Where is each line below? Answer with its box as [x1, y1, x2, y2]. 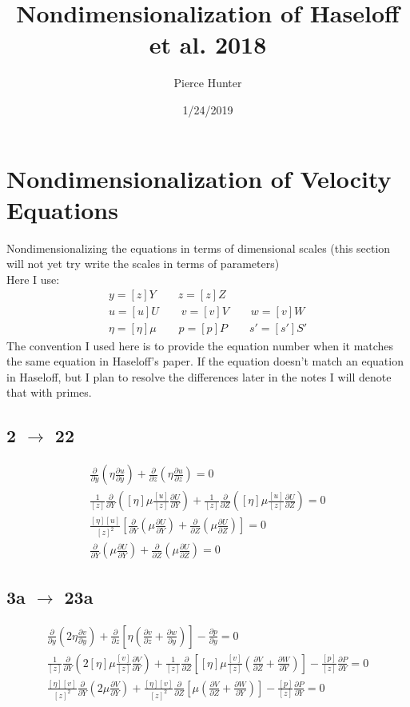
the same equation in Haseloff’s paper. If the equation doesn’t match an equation [6, 353, 404, 369]
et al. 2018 [149, 28, 267, 61]
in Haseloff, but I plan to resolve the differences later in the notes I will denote [6, 368, 392, 385]
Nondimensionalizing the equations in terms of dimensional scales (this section [6, 239, 391, 256]
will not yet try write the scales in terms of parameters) [6, 255, 280, 272]
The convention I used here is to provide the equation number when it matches [6, 337, 394, 353]
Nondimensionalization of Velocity [6, 162, 392, 194]
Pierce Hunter [173, 74, 242, 91]
